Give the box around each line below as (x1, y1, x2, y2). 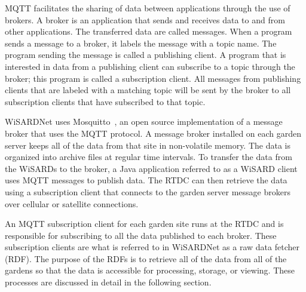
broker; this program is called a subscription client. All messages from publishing (5, 72, 301, 84)
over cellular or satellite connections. (5, 197, 139, 210)
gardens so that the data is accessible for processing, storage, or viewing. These (5, 264, 295, 276)
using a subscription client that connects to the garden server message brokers (5, 185, 290, 198)
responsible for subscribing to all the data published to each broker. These (5, 229, 277, 241)
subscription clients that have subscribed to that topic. (5, 95, 206, 107)
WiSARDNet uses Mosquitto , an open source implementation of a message (5, 115, 283, 128)
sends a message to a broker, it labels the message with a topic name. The (5, 36, 277, 49)
